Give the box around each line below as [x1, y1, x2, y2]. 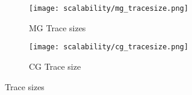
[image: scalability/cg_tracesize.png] [29, 43, 188, 52]
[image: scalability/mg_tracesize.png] [29, 4, 188, 13]
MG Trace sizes [29, 21, 86, 34]
